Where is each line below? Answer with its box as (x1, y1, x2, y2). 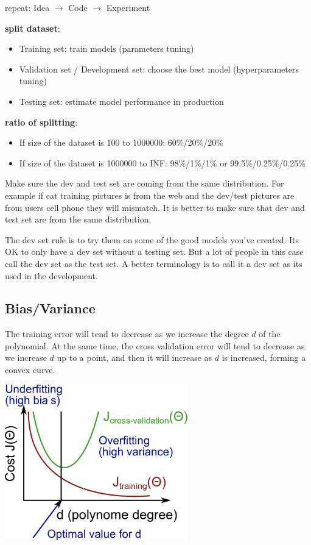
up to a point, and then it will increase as (57, 351, 212, 364)
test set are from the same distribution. (5, 213, 152, 226)
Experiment (106, 1, 150, 13)
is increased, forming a (222, 351, 306, 364)
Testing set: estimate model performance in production (19, 94, 224, 107)
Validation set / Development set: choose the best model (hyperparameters (19, 62, 299, 75)
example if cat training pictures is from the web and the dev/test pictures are (5, 188, 295, 201)
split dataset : (5, 21, 60, 34)
